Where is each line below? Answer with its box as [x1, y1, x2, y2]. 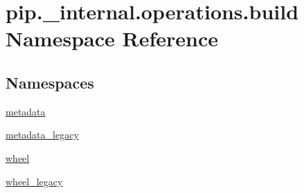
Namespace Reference [6, 24, 218, 53]
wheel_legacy [6, 174, 63, 188]
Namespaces [6, 71, 94, 93]
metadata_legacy [6, 127, 79, 142]
